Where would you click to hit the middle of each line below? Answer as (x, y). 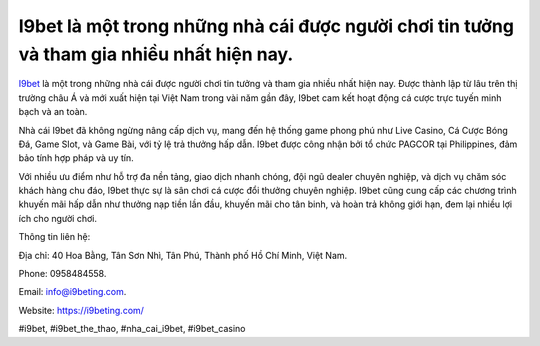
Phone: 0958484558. (62, 274)
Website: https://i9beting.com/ (81, 310)
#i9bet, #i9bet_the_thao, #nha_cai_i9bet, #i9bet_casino (132, 329)
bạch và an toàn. (53, 112)
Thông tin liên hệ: (54, 237)
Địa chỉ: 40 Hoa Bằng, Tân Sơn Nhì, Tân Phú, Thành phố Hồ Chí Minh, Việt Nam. (183, 255)
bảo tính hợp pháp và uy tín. (76, 158)
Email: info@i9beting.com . (72, 292)
